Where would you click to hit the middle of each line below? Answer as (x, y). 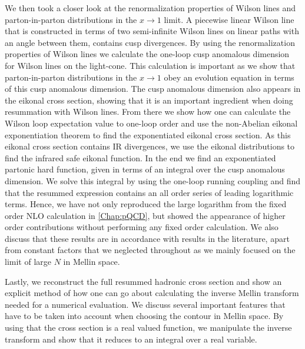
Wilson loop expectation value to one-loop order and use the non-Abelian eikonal (151, 123)
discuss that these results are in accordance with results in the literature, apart (147, 238)
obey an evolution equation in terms (229, 77)
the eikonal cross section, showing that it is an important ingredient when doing (149, 100)
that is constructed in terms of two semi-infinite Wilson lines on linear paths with (152, 31)
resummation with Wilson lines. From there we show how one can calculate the (148, 112)
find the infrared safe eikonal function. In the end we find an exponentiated (140, 157)
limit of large (28, 262)
